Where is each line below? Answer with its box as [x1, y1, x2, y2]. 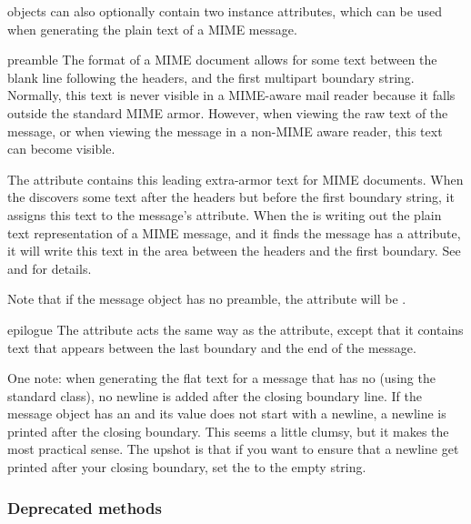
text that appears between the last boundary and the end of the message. [7, 338, 416, 357]
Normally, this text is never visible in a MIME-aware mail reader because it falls [7, 86, 456, 105]
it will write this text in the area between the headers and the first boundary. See [7, 241, 461, 260]
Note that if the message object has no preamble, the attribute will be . [7, 289, 406, 308]
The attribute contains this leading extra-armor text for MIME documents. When [7, 169, 464, 188]
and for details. [7, 258, 92, 277]
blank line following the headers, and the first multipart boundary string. [7, 67, 415, 86]
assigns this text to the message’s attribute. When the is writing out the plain [7, 205, 442, 224]
